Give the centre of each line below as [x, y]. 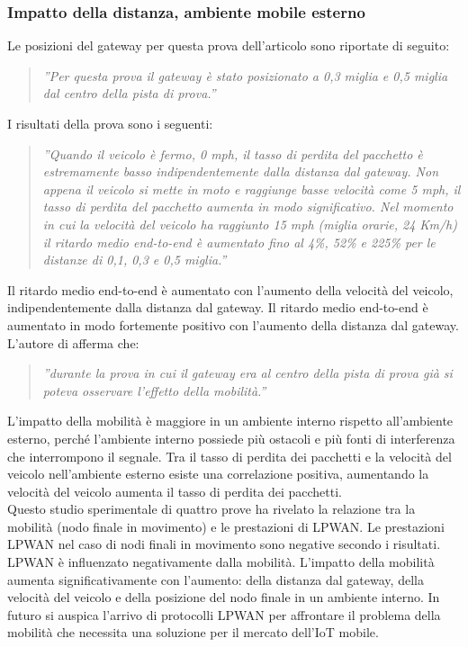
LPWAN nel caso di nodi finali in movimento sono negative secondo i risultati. [224, 544]
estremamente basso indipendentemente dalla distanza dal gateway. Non [241, 171]
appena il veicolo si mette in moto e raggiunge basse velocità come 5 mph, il [252, 189]
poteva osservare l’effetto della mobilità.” [154, 390]
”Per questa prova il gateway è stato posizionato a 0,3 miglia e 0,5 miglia [245, 75]
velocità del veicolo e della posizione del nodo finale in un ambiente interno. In [224, 597]
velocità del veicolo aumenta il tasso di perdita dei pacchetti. [175, 491]
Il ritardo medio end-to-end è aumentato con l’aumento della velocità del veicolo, [230, 289]
